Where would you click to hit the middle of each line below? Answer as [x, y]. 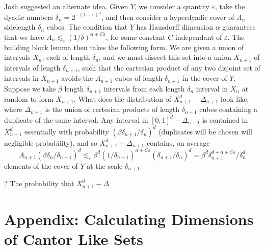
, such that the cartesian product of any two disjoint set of [169, 67]
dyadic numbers [29, 17]
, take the [230, 6]
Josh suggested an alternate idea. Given [66, 6]
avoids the [77, 78]
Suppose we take [30, 88]
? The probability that [39, 183]
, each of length [66, 57]
